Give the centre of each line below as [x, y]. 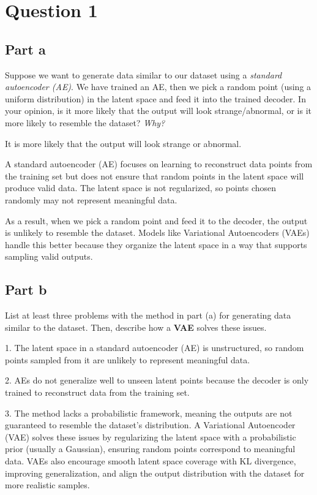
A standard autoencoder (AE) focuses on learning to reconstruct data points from [159, 164]
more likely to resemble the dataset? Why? [85, 122]
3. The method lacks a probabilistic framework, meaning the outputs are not [149, 413]
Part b [26, 289]
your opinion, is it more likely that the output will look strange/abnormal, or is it [158, 111]
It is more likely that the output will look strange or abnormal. [123, 143]
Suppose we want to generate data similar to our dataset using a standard [144, 74]
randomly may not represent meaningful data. [91, 199]
